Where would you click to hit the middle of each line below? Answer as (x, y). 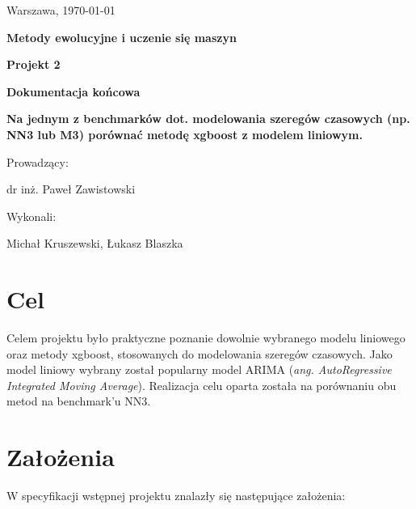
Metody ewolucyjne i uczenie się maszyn (122, 37)
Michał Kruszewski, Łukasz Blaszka (95, 243)
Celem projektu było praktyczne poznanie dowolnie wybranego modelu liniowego (206, 338)
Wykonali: (32, 216)
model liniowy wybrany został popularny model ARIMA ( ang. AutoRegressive (199, 369)
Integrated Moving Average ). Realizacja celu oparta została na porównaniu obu (202, 385)
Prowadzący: (38, 161)
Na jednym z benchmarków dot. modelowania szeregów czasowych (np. (208, 119)
